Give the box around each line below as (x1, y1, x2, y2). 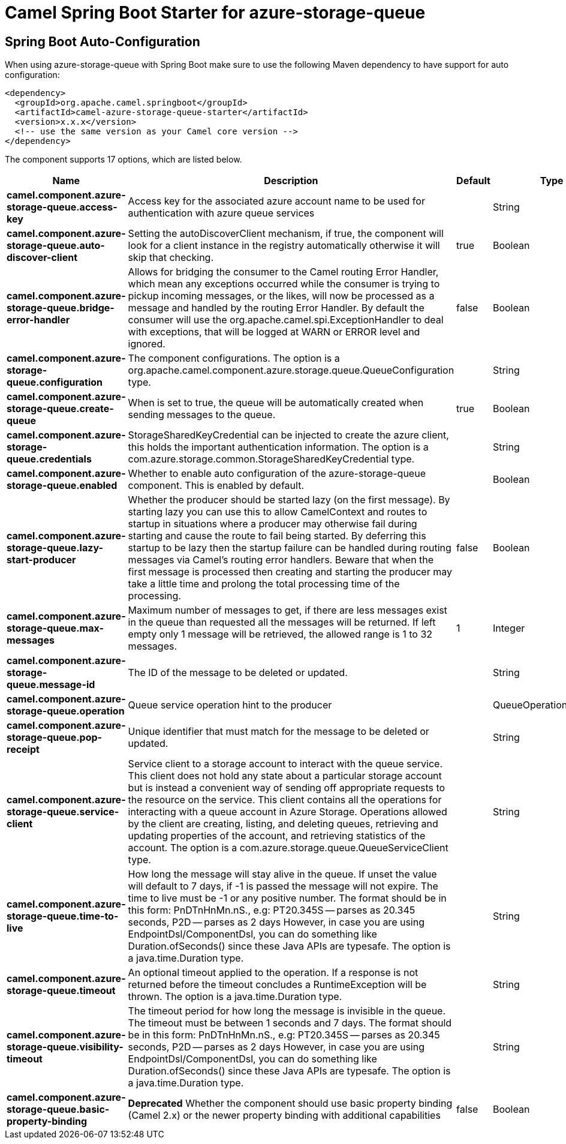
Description (264, 175, 318, 187)
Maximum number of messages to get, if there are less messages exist (128, 604, 447, 617)
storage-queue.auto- (7, 239, 105, 252)
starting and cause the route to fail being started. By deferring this (128, 530, 426, 542)
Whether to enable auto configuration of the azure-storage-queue (128, 467, 426, 480)
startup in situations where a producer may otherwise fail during (128, 518, 417, 530)
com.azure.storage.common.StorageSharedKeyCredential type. (128, 453, 415, 466)
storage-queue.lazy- (7, 542, 103, 554)
